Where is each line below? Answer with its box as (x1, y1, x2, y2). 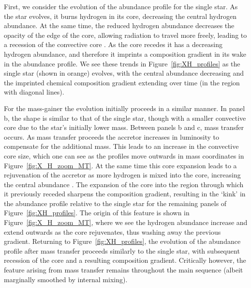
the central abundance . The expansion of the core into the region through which (4, 179, 244, 189)
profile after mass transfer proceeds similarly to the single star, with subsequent (4, 245, 240, 256)
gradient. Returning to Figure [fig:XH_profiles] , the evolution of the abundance (4, 236, 241, 246)
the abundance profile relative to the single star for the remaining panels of (4, 198, 227, 208)
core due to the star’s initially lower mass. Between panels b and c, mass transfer (4, 122, 244, 132)
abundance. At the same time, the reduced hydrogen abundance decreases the (4, 20, 235, 31)
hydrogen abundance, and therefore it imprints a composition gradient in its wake (4, 48, 246, 59)
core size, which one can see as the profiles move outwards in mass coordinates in (4, 150, 244, 160)
